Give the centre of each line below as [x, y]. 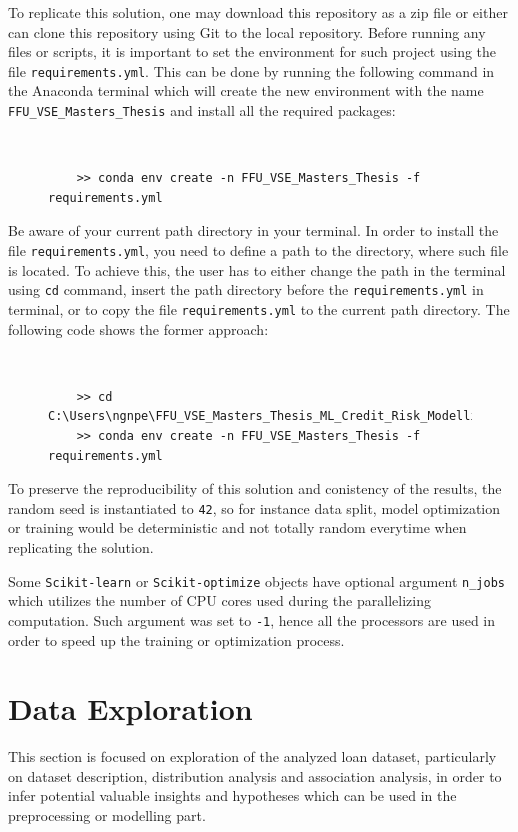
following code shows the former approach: [138, 328]
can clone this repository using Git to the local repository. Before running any [247, 31]
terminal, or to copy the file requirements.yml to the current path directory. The [259, 308]
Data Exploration [130, 708]
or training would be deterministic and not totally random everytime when [237, 527]
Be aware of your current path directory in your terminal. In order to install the [253, 230]
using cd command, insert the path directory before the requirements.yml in [246, 289]
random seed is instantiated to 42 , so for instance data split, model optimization [254, 507]
